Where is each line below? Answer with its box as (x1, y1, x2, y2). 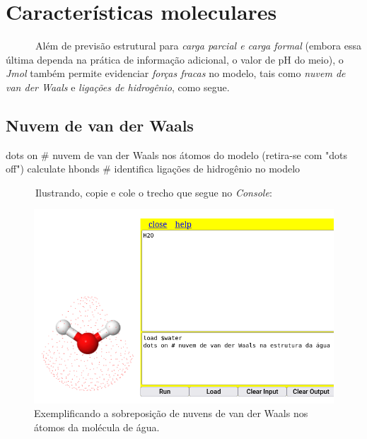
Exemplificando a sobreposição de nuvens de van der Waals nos (34, 406, 308, 421)
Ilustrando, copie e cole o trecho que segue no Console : (35, 185, 272, 199)
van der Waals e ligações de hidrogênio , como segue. (6, 79, 230, 94)
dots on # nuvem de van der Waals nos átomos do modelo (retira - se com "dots (6, 147, 347, 162)
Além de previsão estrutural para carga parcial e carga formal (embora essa (35, 38, 362, 53)
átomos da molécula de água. (34, 419, 160, 434)
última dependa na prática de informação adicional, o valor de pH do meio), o (6, 52, 344, 66)
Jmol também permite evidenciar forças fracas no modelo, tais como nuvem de (6, 66, 346, 81)
